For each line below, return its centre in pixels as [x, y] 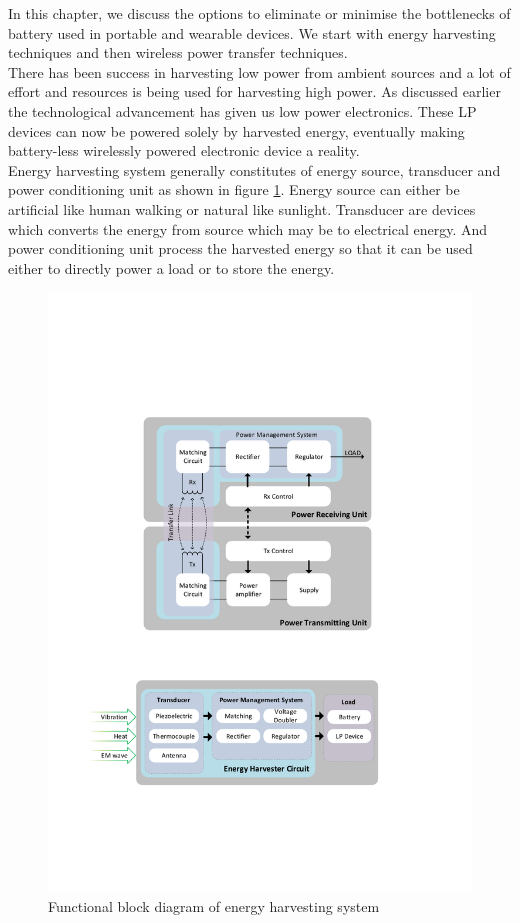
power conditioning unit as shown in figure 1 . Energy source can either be [234, 189]
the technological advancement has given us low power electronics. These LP [242, 110]
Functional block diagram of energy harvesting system [214, 906]
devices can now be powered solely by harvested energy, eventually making [236, 130]
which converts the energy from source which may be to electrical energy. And [248, 228]
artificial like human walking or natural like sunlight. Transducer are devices [242, 208]
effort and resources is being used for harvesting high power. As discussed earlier [254, 91]
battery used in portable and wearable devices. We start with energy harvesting [252, 32]
